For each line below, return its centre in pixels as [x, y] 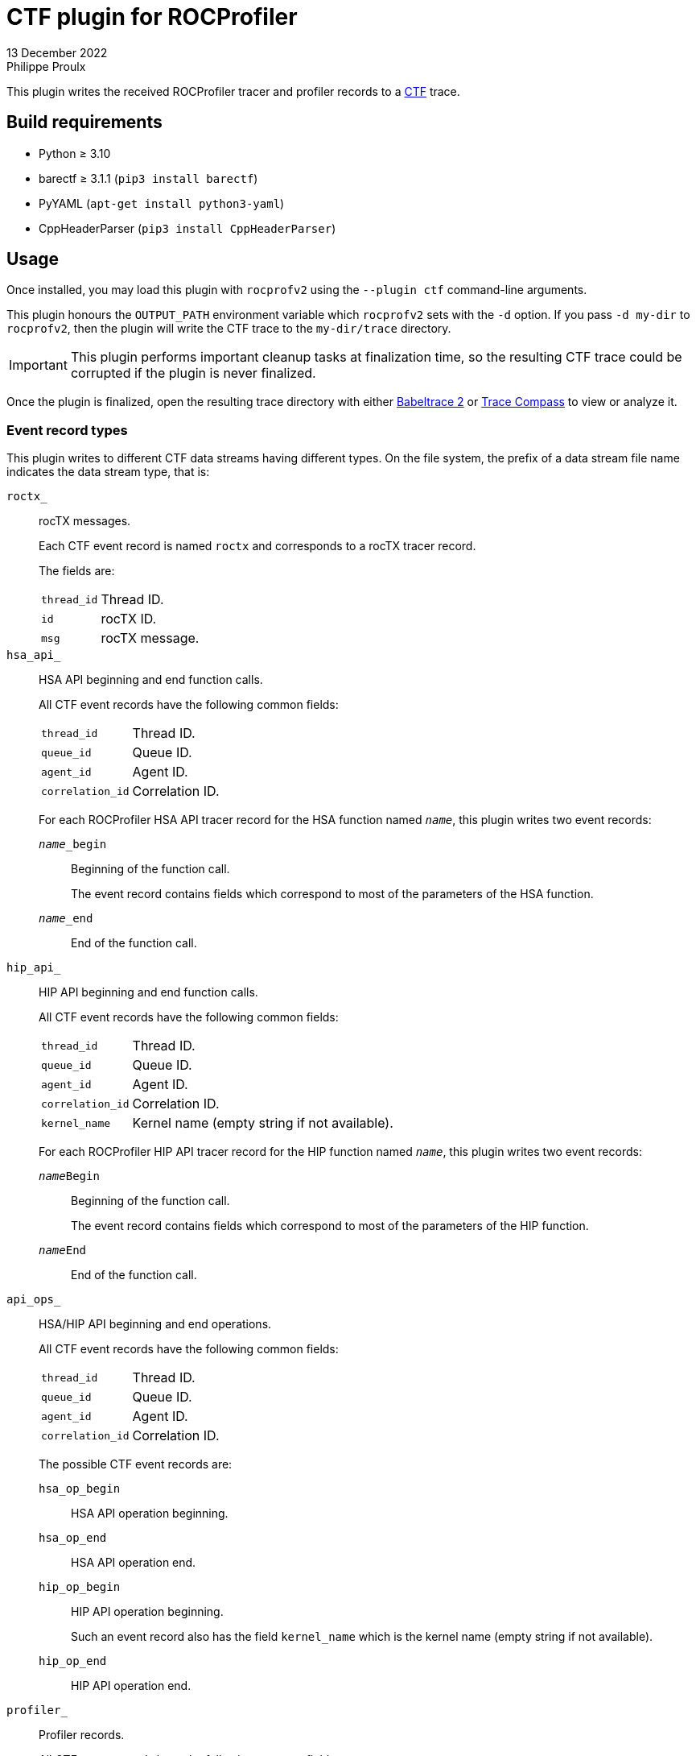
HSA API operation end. [134, 1563]
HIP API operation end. [131, 1686]
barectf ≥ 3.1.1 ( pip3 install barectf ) [148, 178]
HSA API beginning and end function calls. [151, 680]
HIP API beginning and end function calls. [148, 992]
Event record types [67, 430]
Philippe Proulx [46, 66]
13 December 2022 [57, 52]
